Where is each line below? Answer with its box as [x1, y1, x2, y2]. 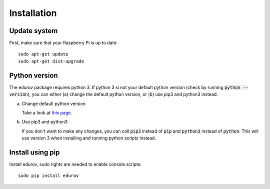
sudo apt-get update [18, 51, 68, 57]
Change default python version [21, 100, 86, 106]
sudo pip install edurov [18, 173, 79, 178]
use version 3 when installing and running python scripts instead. [21, 135, 156, 141]
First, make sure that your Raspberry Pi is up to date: [9, 40, 117, 46]
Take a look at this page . [21, 109, 72, 115]
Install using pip [9, 148, 60, 156]
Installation [9, 7, 57, 18]
